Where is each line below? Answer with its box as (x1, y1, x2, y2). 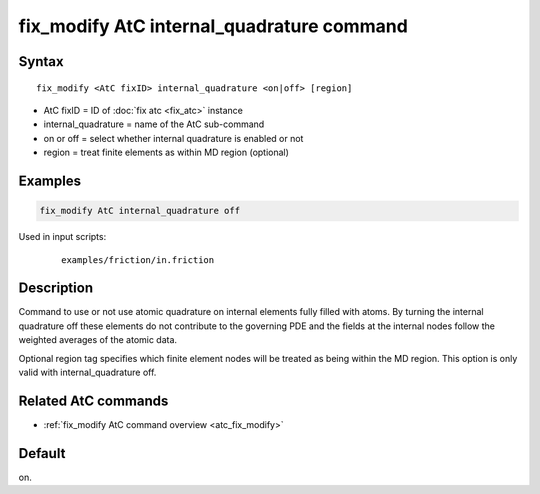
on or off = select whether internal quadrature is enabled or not (43, 132, 304, 144)
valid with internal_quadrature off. (18, 366, 157, 378)
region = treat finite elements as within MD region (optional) (43, 146, 290, 159)
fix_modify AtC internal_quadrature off (39, 205, 240, 217)
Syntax (18, 53, 64, 70)
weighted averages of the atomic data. (18, 334, 178, 346)
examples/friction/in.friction (61, 254, 215, 265)
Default (18, 445, 66, 462)
